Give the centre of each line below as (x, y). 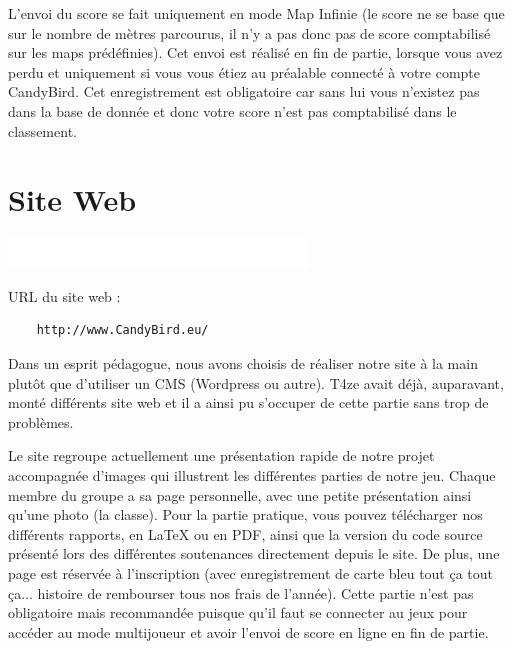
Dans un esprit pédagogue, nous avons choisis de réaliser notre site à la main (243, 363)
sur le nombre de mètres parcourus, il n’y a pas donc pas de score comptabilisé (249, 32)
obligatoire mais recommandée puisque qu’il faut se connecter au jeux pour (238, 612)
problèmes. (41, 421)
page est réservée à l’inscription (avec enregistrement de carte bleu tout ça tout (251, 573)
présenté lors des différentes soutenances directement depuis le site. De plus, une (254, 553)
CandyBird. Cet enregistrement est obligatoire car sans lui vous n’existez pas (244, 91)
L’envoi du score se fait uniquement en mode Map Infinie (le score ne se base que (256, 13)
